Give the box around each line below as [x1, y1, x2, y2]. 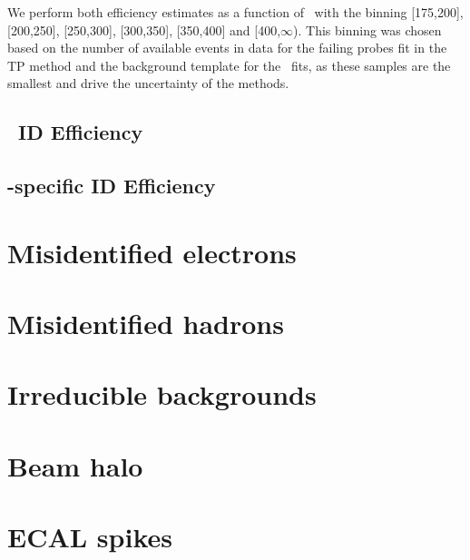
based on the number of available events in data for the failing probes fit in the [7, 38, 447, 57]
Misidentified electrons [7, 233, 297, 270]
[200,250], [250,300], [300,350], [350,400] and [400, [7, 20, 281, 39]
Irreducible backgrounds [7, 376, 317, 413]
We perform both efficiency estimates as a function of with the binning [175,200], [7, 3, 464, 21]
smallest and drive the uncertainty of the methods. [7, 74, 289, 93]
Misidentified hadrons [7, 305, 284, 342]
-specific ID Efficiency [7, 172, 216, 200]
